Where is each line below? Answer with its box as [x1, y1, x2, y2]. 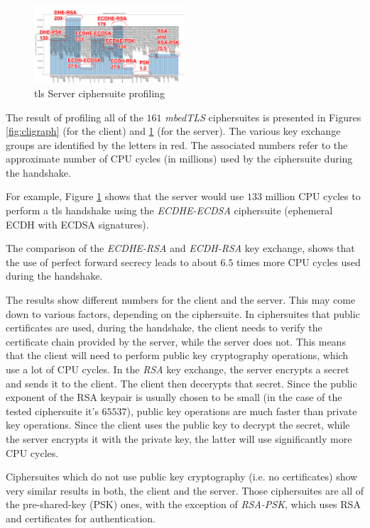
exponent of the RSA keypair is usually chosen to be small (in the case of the [6, 390, 342, 405]
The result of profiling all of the [6, 109, 143, 124]
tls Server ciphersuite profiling [34, 85, 165, 100]
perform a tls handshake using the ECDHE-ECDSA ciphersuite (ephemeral [6, 203, 333, 218]
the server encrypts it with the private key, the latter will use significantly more [6, 431, 352, 446]
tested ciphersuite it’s [6, 403, 99, 418]
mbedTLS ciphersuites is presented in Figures [165, 109, 361, 124]
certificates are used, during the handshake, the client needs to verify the [6, 320, 322, 335]
